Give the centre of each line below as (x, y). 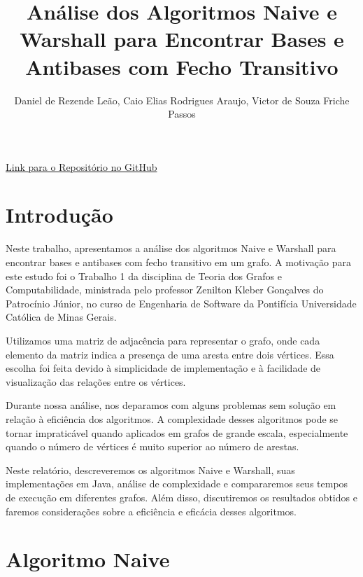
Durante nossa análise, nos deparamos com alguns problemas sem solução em (171, 405)
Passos (182, 114)
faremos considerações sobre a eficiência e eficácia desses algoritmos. (151, 511)
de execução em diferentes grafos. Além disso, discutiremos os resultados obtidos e (181, 497)
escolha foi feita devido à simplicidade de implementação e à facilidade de (163, 368)
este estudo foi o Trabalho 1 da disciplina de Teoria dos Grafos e (144, 276)
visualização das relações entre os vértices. (96, 381)
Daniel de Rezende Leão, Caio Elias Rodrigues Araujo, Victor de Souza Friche (182, 100)
